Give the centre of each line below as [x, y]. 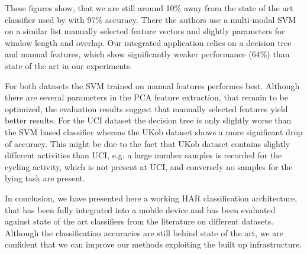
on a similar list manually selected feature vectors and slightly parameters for [145, 31]
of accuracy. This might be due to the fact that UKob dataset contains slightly [148, 143]
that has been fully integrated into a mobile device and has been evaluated [140, 209]
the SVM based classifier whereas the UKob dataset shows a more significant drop [154, 131]
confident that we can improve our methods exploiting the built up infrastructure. [153, 244]
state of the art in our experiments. [69, 65]
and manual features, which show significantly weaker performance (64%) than [147, 54]
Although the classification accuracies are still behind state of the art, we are [144, 232]
